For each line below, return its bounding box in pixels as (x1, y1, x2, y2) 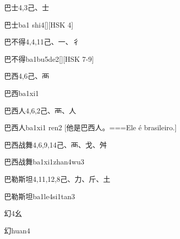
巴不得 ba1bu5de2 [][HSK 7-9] (4, 53, 94, 64)
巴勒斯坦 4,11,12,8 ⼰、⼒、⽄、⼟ (4, 173, 110, 184)
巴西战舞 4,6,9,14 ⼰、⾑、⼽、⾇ (4, 139, 107, 150)
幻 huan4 (4, 225, 30, 235)
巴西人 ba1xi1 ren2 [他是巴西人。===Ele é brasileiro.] (4, 122, 177, 133)
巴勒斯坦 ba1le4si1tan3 (4, 190, 75, 201)
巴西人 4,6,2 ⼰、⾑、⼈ (4, 105, 76, 115)
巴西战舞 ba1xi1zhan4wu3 (4, 156, 84, 167)
